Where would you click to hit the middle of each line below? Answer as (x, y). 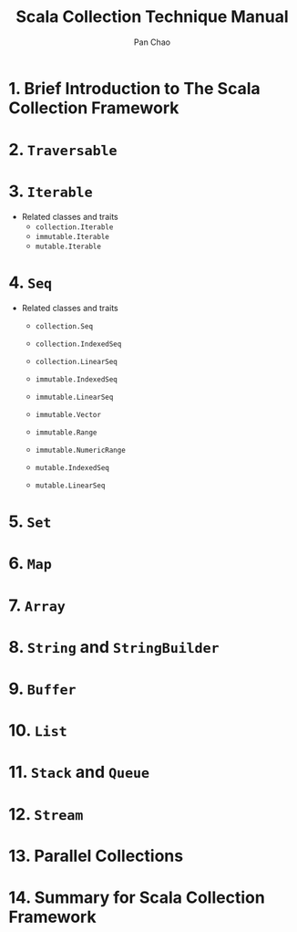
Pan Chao (152, 42)
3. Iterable (51, 191)
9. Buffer (42, 689)
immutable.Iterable (72, 237)
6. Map (30, 564)
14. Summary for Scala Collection (137, 897)
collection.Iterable (74, 227)
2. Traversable (63, 150)
